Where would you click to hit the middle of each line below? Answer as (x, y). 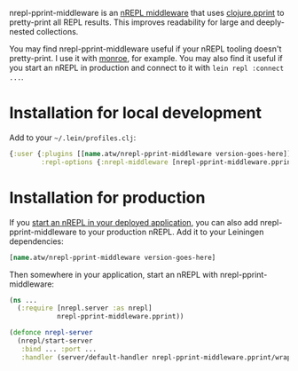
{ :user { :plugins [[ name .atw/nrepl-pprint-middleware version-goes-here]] (150, 154)
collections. (57, 32)
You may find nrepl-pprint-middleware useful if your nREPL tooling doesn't (145, 49)
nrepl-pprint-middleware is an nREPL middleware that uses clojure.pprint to (147, 13)
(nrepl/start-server (55, 341)
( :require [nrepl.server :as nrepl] (85, 308)
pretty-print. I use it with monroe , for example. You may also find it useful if (146, 58)
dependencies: (36, 241)
